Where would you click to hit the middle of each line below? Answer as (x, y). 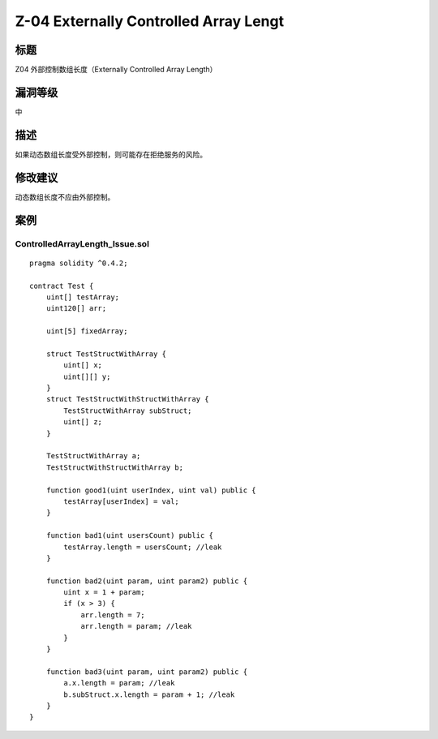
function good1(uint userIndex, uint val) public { (151, 490)
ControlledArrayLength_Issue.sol (82, 243)
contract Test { (62, 286)
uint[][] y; (87, 376)
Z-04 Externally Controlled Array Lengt (149, 21)
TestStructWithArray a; (93, 456)
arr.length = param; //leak (136, 626)
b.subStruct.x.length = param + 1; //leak (149, 694)
